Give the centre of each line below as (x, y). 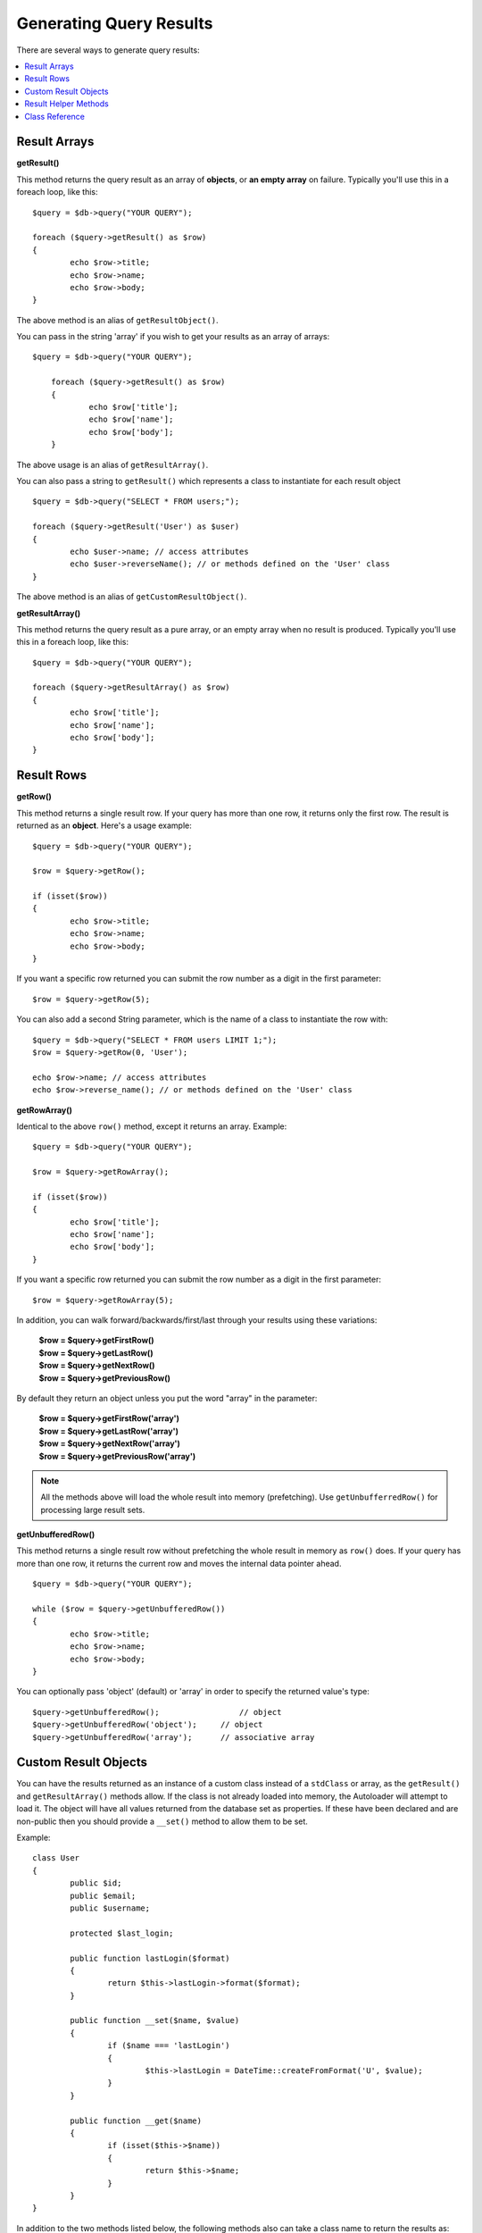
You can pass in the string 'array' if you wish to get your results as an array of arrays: (173, 337)
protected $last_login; (122, 1933)
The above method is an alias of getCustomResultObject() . (132, 597)
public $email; (103, 1895)
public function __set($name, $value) (155, 2020)
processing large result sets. (93, 1510)
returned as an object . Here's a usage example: (104, 825)
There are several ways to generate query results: (108, 50)
